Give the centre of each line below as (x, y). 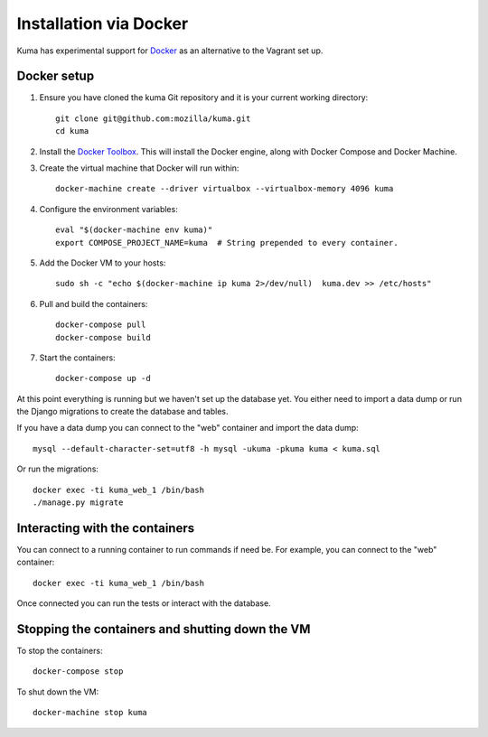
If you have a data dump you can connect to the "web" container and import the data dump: (188, 428)
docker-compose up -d (103, 378)
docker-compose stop (78, 672)
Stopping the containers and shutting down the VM (164, 629)
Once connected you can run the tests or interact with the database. (144, 603)
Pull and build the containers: (94, 303)
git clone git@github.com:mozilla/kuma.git (153, 118)
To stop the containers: (60, 651)
